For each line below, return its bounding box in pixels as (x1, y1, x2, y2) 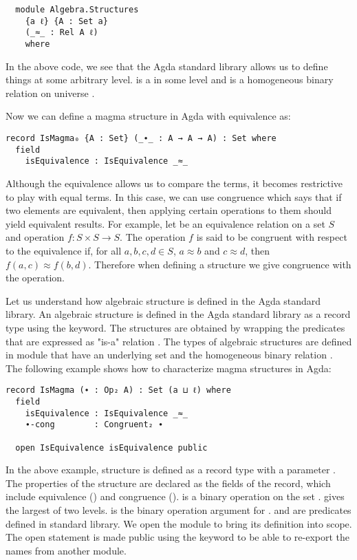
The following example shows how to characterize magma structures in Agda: (6, 360, 332, 375)
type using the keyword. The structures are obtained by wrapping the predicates (6, 320, 345, 334)
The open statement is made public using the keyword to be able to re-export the (6, 530, 350, 544)
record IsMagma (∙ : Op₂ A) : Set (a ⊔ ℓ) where (6, 385, 231, 396)
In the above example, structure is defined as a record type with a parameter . (6, 462, 336, 477)
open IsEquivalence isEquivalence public (15, 442, 208, 453)
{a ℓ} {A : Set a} (25, 16, 108, 26)
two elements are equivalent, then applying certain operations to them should (6, 203, 332, 217)
